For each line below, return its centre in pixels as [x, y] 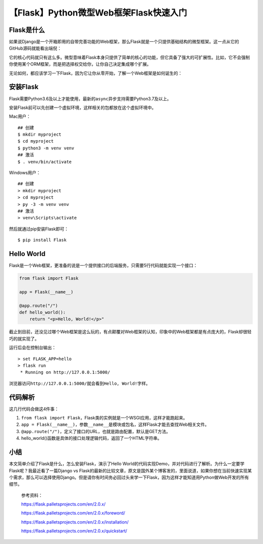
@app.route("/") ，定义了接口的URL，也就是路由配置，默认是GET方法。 [96, 431]
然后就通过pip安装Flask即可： [39, 229]
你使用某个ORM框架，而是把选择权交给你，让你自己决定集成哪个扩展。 [80, 64]
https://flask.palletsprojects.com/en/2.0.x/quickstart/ [74, 531]
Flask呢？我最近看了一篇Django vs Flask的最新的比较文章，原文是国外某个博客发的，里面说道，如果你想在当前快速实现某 [130, 471]
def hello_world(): [42, 312]
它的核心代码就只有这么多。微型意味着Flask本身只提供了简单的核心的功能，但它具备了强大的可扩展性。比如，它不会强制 [130, 57]
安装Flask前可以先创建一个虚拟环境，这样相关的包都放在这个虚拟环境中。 [83, 108]
